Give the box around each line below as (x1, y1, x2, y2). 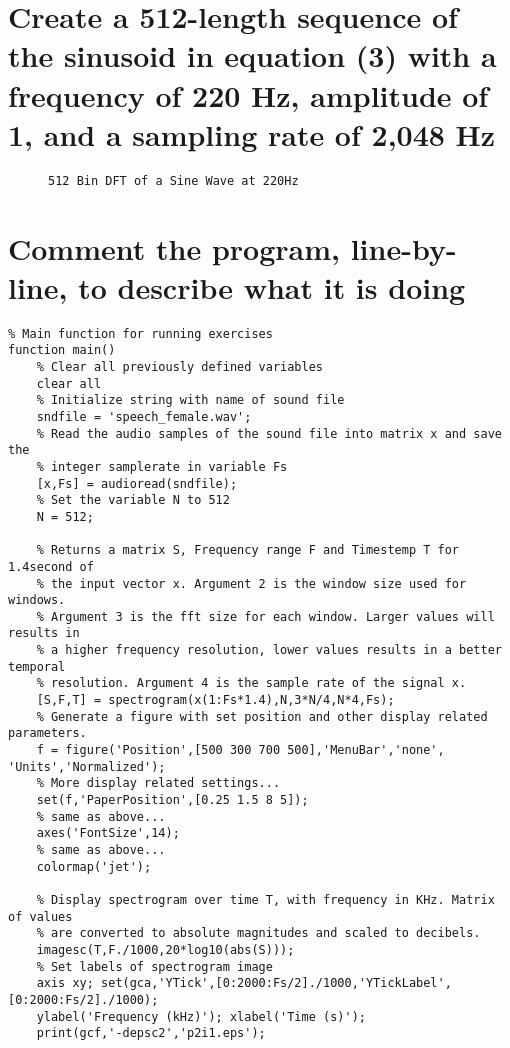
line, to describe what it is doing (8, 266, 466, 307)
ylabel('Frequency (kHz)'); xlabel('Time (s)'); (36, 1009, 366, 1024)
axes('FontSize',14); (36, 826, 180, 841)
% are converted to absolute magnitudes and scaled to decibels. (36, 926, 481, 941)
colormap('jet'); (36, 859, 152, 874)
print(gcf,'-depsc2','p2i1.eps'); (36, 1026, 266, 1041)
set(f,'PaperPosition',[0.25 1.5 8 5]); (36, 793, 309, 808)
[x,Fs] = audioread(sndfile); (36, 476, 238, 491)
